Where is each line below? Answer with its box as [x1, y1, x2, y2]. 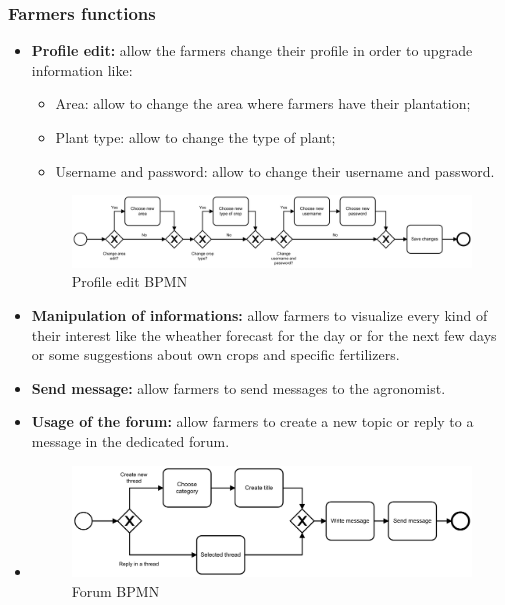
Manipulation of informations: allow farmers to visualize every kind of [31, 305, 488, 326]
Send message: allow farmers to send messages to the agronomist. [31, 377, 446, 398]
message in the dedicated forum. [31, 431, 230, 452]
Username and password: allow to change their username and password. [55, 160, 495, 181]
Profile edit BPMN [71, 271, 188, 292]
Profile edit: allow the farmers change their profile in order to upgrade [31, 40, 473, 61]
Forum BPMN [71, 580, 160, 601]
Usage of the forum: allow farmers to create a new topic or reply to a [31, 411, 474, 432]
